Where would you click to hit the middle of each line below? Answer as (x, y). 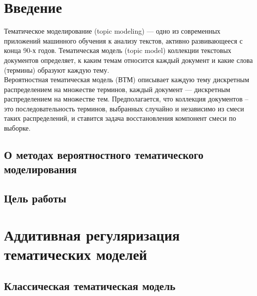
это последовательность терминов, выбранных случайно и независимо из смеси (124, 108)
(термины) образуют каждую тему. (57, 70)
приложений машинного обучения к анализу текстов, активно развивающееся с (123, 40)
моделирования (40, 169)
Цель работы (35, 198)
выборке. (17, 128)
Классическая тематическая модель (90, 285)
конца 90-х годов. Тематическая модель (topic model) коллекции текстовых (118, 50)
